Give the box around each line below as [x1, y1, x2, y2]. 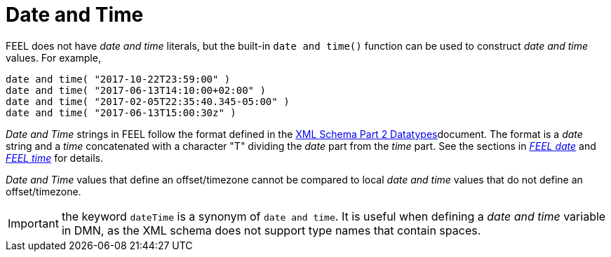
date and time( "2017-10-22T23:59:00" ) [6, 73, 231, 85]
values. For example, [6, 51, 101, 64]
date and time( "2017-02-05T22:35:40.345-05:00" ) [6, 95, 290, 107]
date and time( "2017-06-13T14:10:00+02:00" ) [6, 84, 266, 96]
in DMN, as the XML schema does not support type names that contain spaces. [61, 223, 481, 237]
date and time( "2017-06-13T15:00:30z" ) [6, 106, 236, 118]
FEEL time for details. [6, 151, 104, 164]
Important [8, 216, 59, 230]
